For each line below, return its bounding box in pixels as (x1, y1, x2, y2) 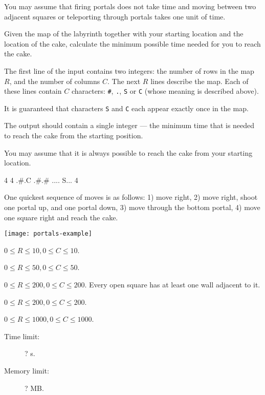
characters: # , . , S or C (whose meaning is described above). (71, 86, 259, 96)
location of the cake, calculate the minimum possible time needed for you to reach (4, 38, 261, 49)
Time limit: (4, 330, 40, 341)
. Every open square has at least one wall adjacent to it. (84, 279, 260, 290)
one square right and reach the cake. (4, 212, 118, 222)
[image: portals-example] (4, 230, 92, 238)
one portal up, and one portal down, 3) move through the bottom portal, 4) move (4, 202, 260, 213)
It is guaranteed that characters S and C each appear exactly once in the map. (4, 102, 249, 113)
